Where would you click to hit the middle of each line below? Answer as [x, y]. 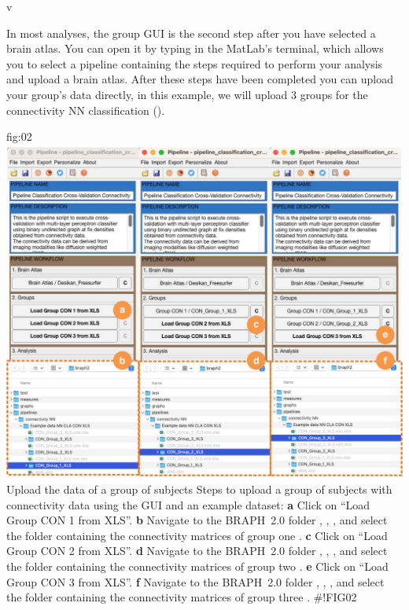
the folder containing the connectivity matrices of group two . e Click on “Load [197, 566]
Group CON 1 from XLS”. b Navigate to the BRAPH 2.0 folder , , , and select [197, 520]
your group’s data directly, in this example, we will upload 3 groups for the [187, 94]
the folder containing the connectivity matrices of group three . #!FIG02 [182, 597]
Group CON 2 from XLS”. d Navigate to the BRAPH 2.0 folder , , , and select [197, 551]
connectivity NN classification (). [86, 110]
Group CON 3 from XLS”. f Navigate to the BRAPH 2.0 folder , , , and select [195, 581]
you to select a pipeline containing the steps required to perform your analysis [195, 63]
